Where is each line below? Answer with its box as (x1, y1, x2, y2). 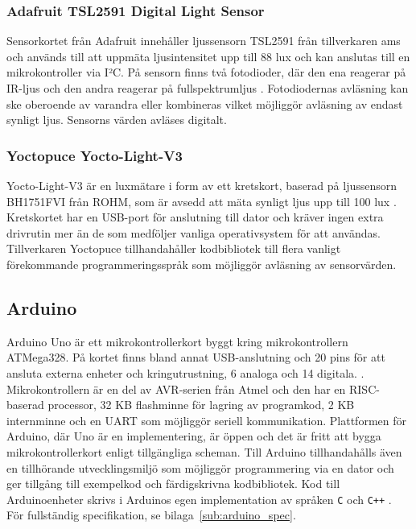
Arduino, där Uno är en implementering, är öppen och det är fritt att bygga (6, 428, 381, 444)
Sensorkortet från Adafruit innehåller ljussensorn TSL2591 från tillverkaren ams (6, 32, 401, 49)
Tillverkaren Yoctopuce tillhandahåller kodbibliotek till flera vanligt (6, 240, 341, 257)
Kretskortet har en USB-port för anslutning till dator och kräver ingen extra (6, 209, 384, 225)
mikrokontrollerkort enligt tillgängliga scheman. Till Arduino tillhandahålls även (6, 443, 402, 460)
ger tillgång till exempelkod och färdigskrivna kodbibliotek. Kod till (6, 475, 340, 492)
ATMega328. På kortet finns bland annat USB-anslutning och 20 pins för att (6, 349, 385, 366)
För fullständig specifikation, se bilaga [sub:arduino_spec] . (6, 506, 296, 523)
